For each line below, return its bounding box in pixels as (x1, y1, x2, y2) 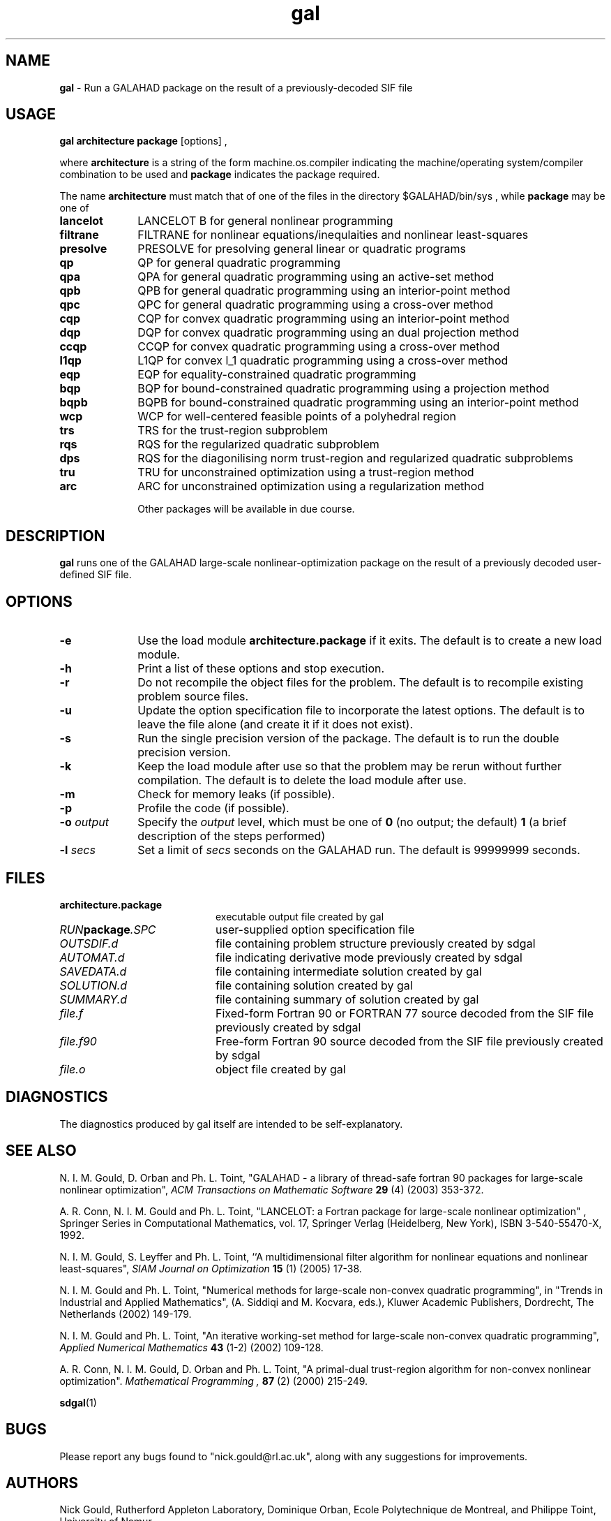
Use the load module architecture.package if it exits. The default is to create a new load (137, 633, 602, 648)
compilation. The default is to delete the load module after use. (137, 773, 467, 788)
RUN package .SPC (59, 922, 156, 936)
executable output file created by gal (216, 910, 384, 923)
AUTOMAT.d (59, 950, 125, 964)
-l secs (59, 843, 96, 858)
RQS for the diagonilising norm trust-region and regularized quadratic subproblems (137, 451, 573, 466)
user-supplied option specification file (215, 922, 415, 936)
